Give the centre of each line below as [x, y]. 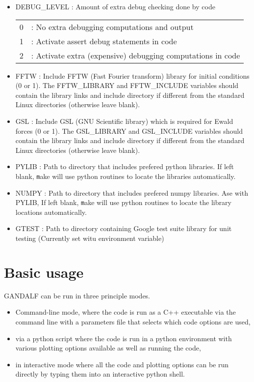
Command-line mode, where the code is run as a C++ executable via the [126, 312]
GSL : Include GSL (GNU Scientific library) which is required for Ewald [124, 121]
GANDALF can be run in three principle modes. [77, 295]
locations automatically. [51, 212]
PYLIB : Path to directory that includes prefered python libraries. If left [125, 166]
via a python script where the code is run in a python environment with [124, 338]
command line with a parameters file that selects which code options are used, [133, 321]
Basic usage [44, 272]
